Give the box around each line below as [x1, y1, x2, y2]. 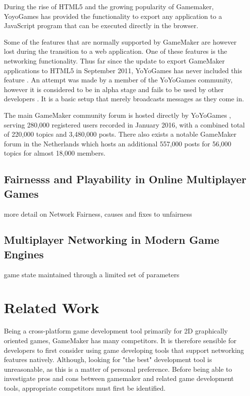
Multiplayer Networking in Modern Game [4, 232, 219, 247]
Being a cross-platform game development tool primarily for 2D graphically [4, 326, 228, 336]
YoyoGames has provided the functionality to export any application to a [4, 11, 222, 21]
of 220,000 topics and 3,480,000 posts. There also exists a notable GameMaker [4, 129, 236, 139]
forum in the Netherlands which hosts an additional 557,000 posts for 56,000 [4, 138, 232, 148]
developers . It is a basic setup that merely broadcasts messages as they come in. [4, 94, 244, 104]
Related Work [4, 298, 100, 317]
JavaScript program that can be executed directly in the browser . [4, 20, 199, 31]
